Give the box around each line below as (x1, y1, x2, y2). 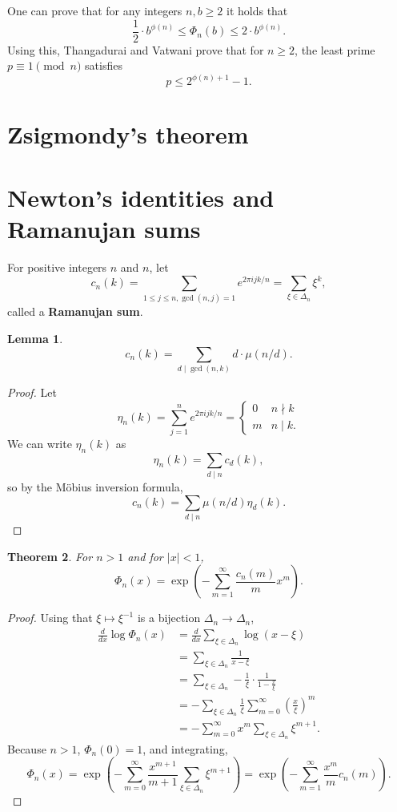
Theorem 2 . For (7, 547, 93, 564)
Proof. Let (7, 383, 57, 400)
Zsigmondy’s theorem (7, 118, 249, 151)
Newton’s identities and (7, 180, 275, 213)
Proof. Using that (7, 609, 93, 626)
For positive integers (7, 258, 107, 275)
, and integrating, (142, 740, 228, 757)
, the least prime (295, 41, 375, 58)
